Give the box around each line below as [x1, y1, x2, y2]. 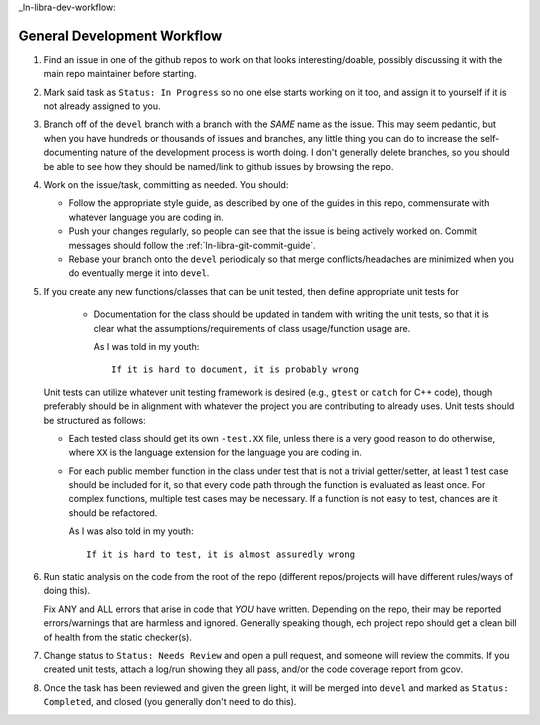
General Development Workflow [18, 27, 223, 44]
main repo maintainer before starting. [43, 68, 197, 80]
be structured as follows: [43, 414, 146, 426]
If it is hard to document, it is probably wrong [111, 364, 360, 375]
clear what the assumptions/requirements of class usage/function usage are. [93, 322, 411, 334]
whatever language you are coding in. [68, 211, 224, 223]
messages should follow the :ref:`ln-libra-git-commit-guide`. [68, 239, 317, 251]
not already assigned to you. [43, 100, 161, 112]
